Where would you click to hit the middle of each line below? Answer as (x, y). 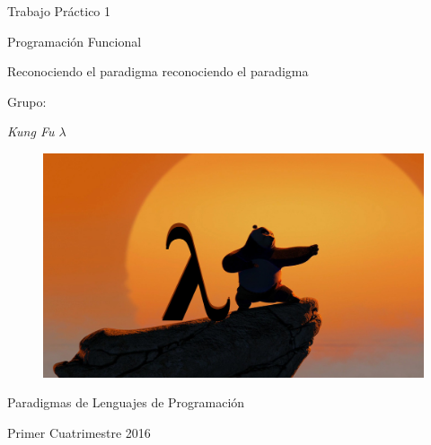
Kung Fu (31, 131)
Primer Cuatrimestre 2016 (79, 432)
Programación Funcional (75, 41)
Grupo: (27, 101)
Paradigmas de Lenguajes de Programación (126, 402)
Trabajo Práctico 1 (59, 11)
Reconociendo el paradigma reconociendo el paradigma (158, 71)
